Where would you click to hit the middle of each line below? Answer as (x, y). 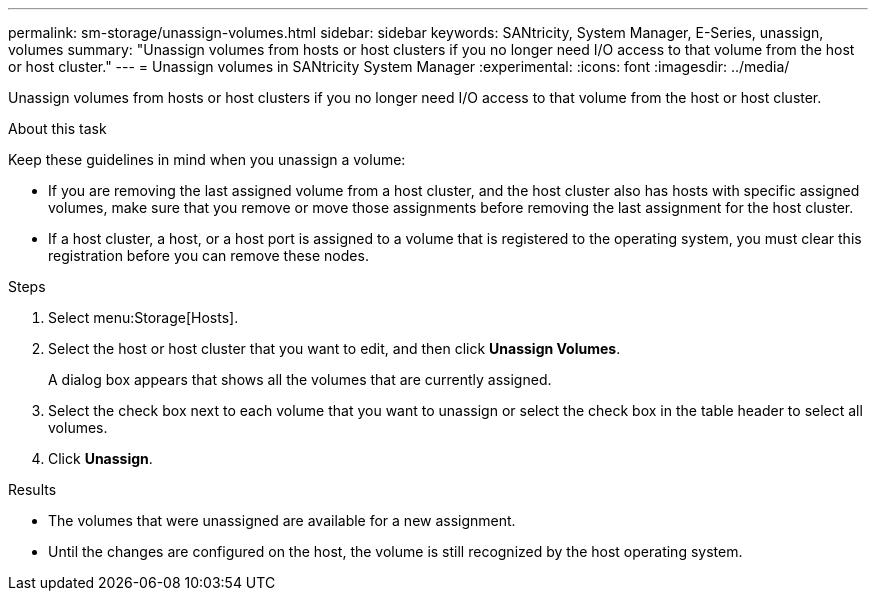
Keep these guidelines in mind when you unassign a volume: (207, 159)
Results (32, 489)
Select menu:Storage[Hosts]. (143, 317)
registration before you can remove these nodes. (208, 255)
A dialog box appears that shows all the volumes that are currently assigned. (300, 379)
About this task (57, 128)
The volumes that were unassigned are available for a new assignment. (282, 520)
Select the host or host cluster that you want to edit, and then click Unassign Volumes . (334, 348)
